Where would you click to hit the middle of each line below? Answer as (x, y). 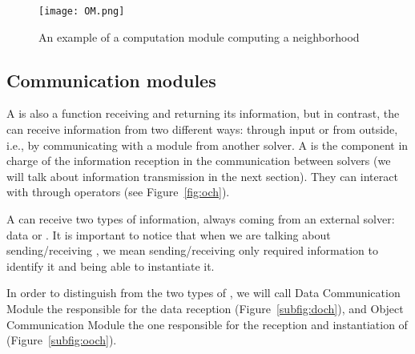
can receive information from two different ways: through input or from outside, (202, 129)
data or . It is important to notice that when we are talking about (169, 234)
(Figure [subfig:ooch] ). (62, 340)
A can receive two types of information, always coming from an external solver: (201, 219)
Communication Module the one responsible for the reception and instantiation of (207, 324)
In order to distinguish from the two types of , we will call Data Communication (203, 293)
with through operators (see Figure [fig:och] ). (118, 192)
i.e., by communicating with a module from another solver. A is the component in (207, 145)
